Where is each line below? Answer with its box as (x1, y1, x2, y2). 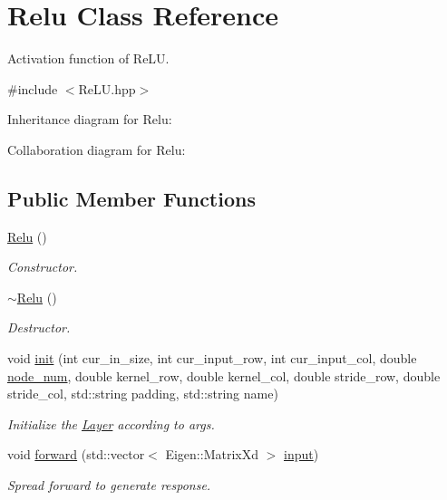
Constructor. (7, 257, 78, 276)
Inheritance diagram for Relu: (7, 110, 172, 129)
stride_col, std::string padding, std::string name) (7, 384, 278, 403)
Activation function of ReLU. (7, 49, 170, 68)
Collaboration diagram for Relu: (7, 139, 186, 159)
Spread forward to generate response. (7, 476, 211, 495)
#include (7, 79, 58, 98)
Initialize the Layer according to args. (7, 414, 215, 433)
